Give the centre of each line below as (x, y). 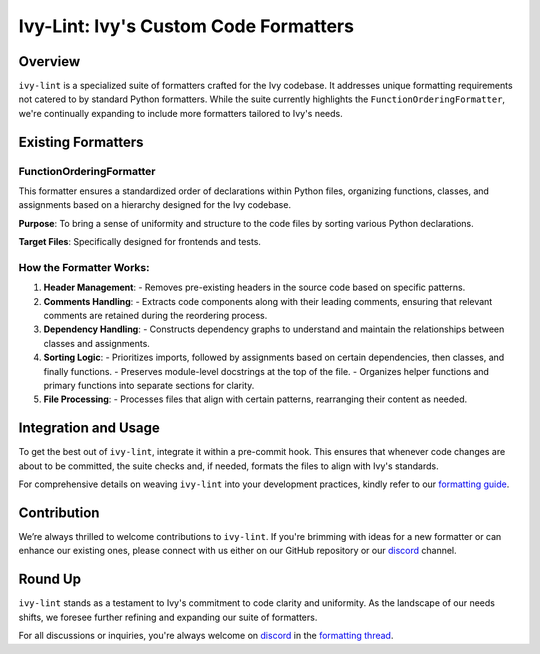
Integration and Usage (89, 428)
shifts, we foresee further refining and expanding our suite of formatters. (168, 617)
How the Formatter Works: (84, 267)
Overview (49, 61)
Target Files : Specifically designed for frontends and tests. (140, 242)
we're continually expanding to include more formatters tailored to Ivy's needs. (181, 113)
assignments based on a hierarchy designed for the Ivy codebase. (155, 205)
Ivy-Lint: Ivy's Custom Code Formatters (186, 26)
